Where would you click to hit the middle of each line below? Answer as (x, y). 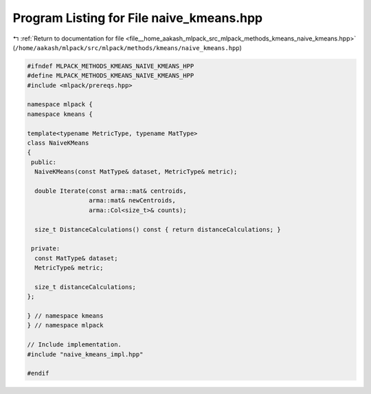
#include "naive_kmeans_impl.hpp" (85, 354)
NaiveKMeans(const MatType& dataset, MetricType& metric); (136, 172)
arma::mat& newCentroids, (132, 200)
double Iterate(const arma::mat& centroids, (111, 191)
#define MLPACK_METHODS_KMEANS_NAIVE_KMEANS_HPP (111, 76)
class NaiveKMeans (58, 143)
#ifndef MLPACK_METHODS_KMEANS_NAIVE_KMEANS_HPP (111, 66)
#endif (38, 373)
